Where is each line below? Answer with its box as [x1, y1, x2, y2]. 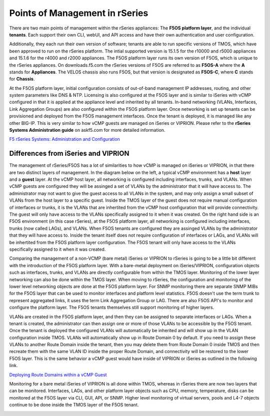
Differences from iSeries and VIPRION [9, 149, 129, 158]
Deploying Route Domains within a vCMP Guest [9, 372, 107, 378]
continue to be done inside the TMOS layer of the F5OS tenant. [9, 402, 139, 408]
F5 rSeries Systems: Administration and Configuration [9, 136, 120, 142]
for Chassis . [9, 76, 35, 82]
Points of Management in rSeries [9, 7, 148, 18]
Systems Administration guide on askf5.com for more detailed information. [9, 127, 165, 133]
